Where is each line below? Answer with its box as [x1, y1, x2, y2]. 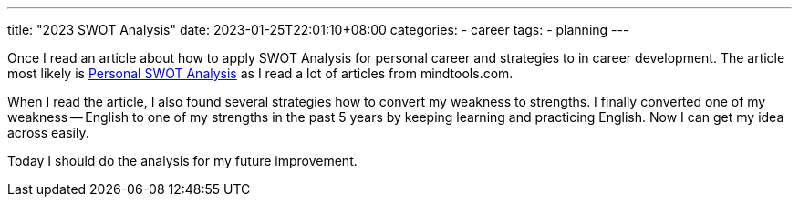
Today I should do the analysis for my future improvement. [7, 153, 358, 168]
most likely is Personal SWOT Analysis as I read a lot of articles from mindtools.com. [7, 66, 514, 81]
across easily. [7, 125, 89, 140]
